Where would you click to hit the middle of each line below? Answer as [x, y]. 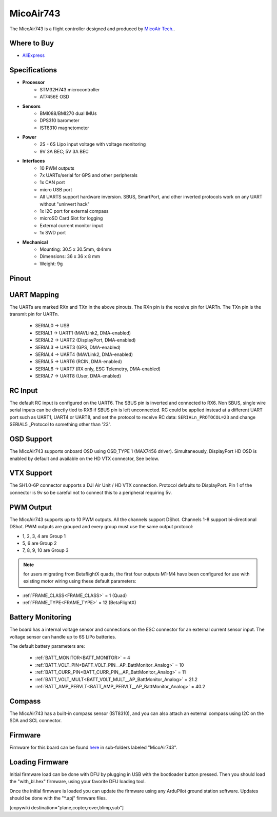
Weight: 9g [51, 264]
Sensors [32, 106]
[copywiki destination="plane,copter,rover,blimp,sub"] [67, 807]
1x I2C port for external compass [74, 211]
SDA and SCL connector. [36, 721]
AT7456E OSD [54, 97]
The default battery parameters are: [47, 646]
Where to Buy [32, 43]
